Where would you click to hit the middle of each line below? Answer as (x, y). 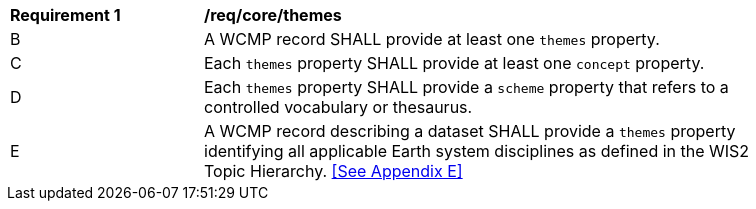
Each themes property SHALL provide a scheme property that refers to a (466, 87)
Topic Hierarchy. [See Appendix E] (333, 171)
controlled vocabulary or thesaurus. (338, 107)
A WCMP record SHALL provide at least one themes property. (432, 39)
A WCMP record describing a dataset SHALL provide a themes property (470, 131)
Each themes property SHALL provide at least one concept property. (454, 63)
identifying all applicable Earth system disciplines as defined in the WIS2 (477, 151)
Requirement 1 (65, 15)
